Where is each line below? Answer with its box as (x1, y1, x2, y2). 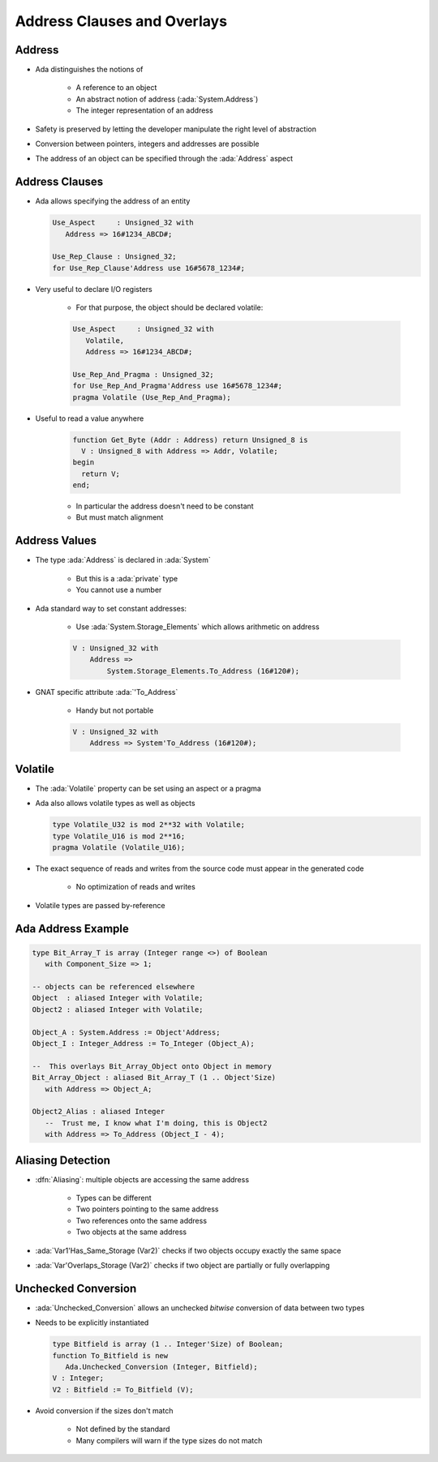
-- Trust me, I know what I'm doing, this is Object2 (45, 1118, 268, 1127)
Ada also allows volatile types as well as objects (35, 799, 195, 808)
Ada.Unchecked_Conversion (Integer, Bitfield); (65, 1362, 259, 1372)
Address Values (15, 534, 97, 547)
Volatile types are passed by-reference (35, 900, 165, 910)
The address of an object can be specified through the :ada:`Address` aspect (35, 154, 294, 164)
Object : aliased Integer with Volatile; (32, 993, 204, 1003)
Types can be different (75, 1193, 152, 1203)
